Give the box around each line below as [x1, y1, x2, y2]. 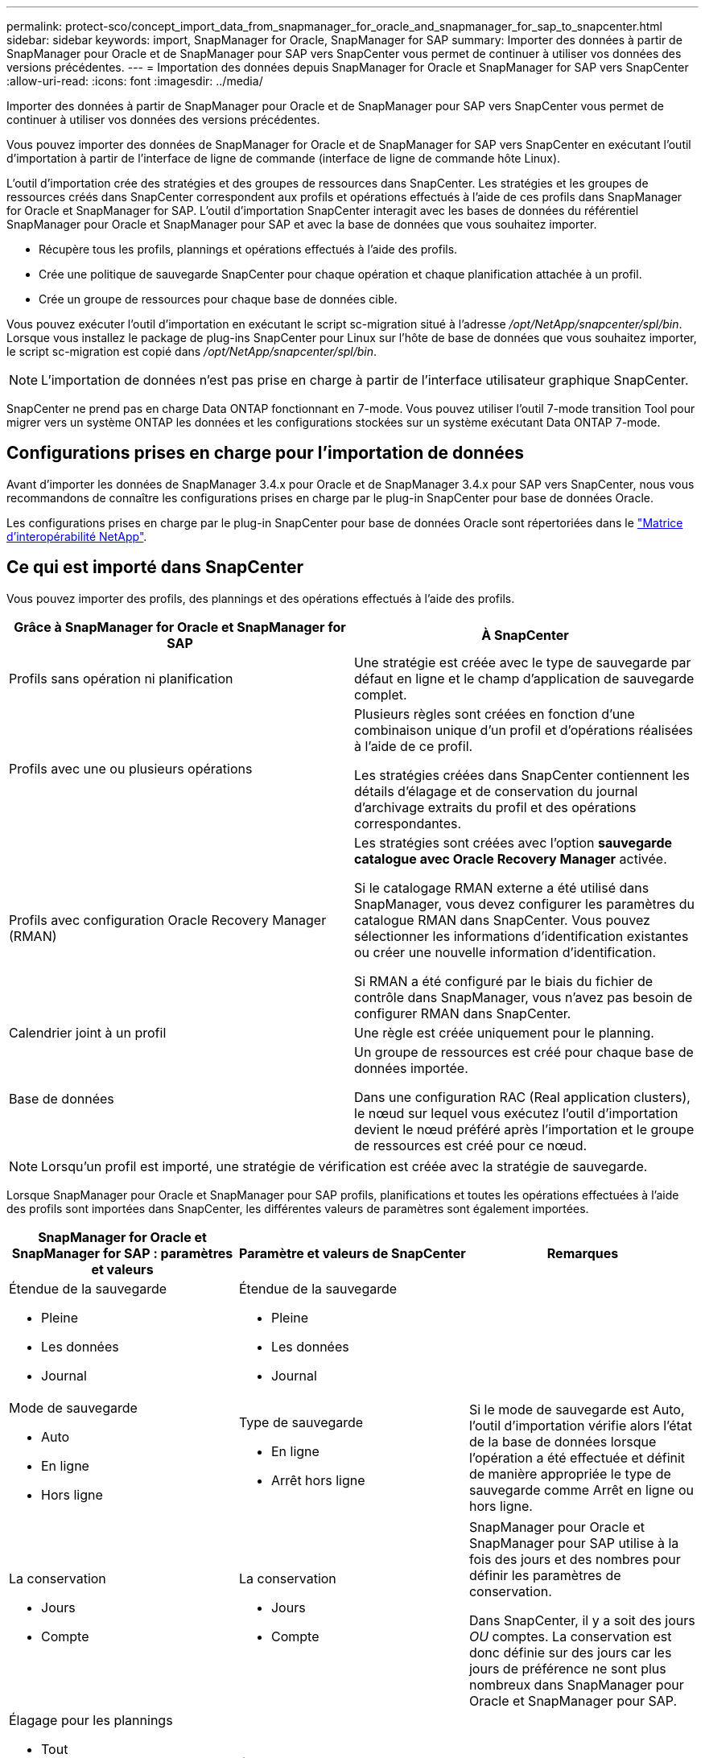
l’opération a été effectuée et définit [468, 1449, 686, 1466]
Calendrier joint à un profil [9, 1024, 167, 1041]
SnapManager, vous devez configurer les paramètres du [354, 895, 695, 912]
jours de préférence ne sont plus [468, 1660, 666, 1677]
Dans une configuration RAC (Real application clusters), [354, 1088, 691, 1105]
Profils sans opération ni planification [9, 670, 233, 687]
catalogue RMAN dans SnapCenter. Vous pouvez [354, 911, 650, 928]
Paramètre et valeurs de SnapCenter [239, 1244, 466, 1261]
